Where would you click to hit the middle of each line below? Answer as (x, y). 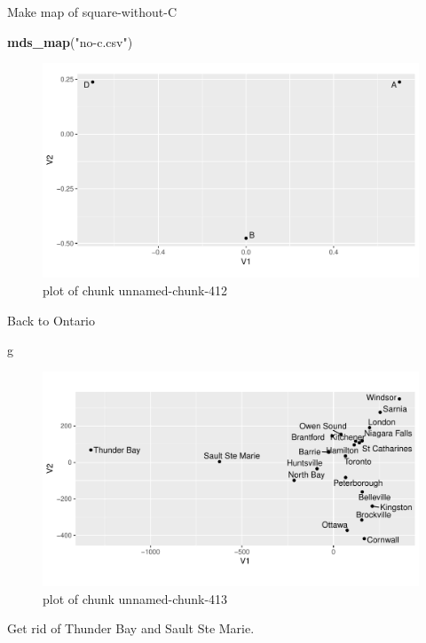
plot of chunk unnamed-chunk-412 (135, 290)
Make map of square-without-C (92, 12)
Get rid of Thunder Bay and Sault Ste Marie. (131, 628)
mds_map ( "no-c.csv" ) (70, 41)
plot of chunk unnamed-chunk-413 (135, 598)
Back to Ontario (51, 320)
